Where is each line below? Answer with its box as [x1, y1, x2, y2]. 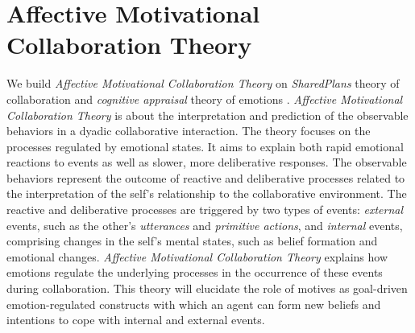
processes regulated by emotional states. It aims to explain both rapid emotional [6, 138, 404, 154]
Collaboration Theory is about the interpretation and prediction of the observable [6, 106, 409, 123]
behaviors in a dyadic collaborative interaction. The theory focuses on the [6, 122, 371, 139]
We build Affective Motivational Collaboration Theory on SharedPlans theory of [6, 75, 400, 92]
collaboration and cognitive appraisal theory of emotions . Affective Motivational [6, 90, 403, 107]
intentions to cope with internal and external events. [6, 311, 265, 328]
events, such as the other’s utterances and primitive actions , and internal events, [6, 216, 403, 233]
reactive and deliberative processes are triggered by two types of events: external [6, 201, 404, 218]
